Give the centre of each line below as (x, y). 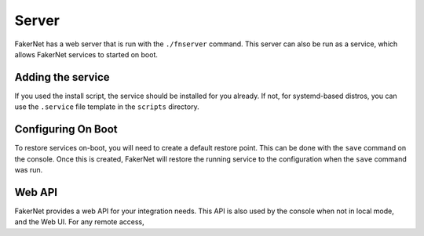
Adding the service (62, 77)
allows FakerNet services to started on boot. (86, 54)
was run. (29, 169)
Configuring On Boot (66, 129)
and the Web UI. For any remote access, (79, 222)
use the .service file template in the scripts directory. (107, 107)
